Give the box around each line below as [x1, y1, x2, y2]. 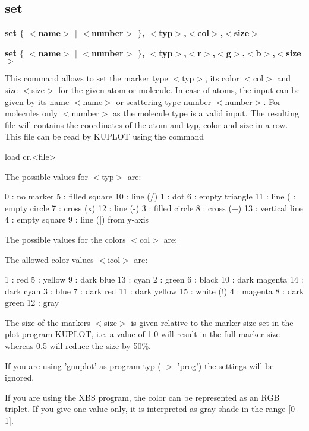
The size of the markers [5, 316, 90, 328]
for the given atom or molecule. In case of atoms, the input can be [58, 83, 300, 96]
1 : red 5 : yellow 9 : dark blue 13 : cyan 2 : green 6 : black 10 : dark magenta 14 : [5, 273, 304, 286]
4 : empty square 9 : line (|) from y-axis [5, 213, 149, 226]
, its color [205, 72, 239, 84]
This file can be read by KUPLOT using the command [5, 130, 204, 142]
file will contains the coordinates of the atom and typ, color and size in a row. [5, 118, 288, 131]
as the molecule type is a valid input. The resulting [113, 107, 299, 119]
